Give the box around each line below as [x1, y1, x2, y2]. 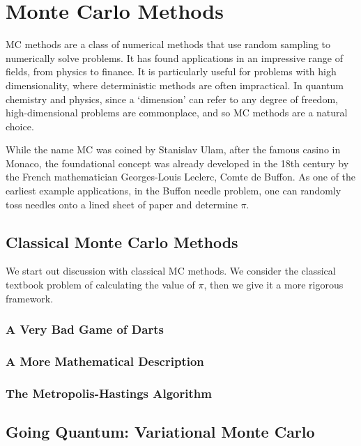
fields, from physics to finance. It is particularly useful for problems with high [6, 64, 337, 79]
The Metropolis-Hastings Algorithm [6, 384, 212, 401]
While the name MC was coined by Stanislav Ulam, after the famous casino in [6, 142, 341, 157]
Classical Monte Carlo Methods [6, 231, 238, 252]
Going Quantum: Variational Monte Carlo [6, 421, 315, 443]
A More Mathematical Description [6, 353, 204, 369]
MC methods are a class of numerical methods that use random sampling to [6, 37, 331, 52]
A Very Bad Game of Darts [6, 321, 164, 338]
